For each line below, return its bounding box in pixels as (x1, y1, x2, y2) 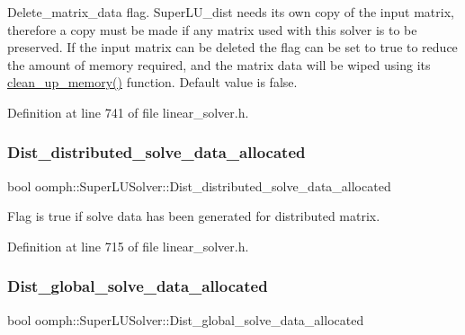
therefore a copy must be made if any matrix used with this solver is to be (7, 20, 417, 39)
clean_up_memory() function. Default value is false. (7, 73, 298, 92)
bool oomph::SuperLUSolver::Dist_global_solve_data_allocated (7, 310, 364, 329)
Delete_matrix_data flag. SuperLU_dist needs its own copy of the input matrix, (7, 3, 454, 21)
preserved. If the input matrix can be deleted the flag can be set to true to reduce (7, 38, 458, 57)
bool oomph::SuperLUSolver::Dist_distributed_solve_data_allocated (7, 176, 391, 195)
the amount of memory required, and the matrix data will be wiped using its (7, 55, 431, 74)
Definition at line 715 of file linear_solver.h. (7, 236, 249, 255)
